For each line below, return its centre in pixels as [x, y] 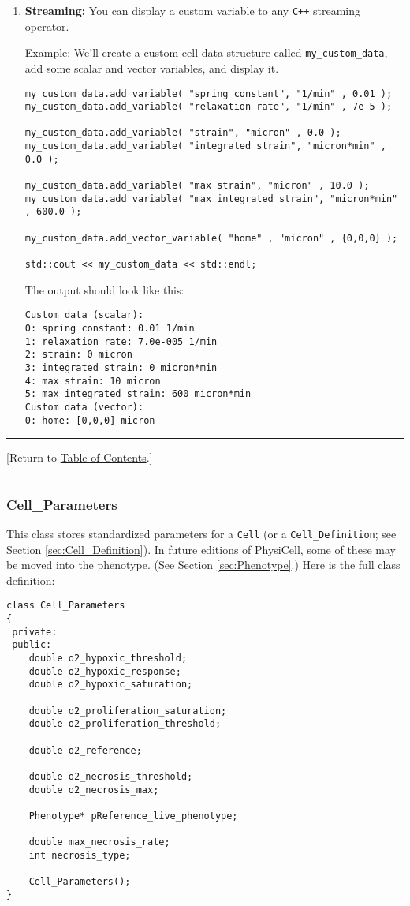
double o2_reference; [85, 750]
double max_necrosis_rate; [99, 842]
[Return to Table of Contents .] [80, 457]
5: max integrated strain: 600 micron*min [138, 394]
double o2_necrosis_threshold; [111, 776]
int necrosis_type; [80, 855]
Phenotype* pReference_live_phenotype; [133, 816]
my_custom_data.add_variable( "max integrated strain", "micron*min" [211, 198]
